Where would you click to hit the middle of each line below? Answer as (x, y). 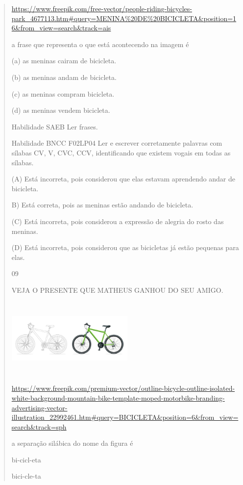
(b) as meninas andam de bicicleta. (64, 77)
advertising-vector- (39, 407)
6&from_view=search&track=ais (61, 28)
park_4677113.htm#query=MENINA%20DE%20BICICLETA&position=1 (124, 18)
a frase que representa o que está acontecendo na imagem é (100, 44)
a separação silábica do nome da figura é (72, 443)
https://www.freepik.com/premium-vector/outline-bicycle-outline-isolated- (123, 388)
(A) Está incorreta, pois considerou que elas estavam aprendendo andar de (123, 179)
